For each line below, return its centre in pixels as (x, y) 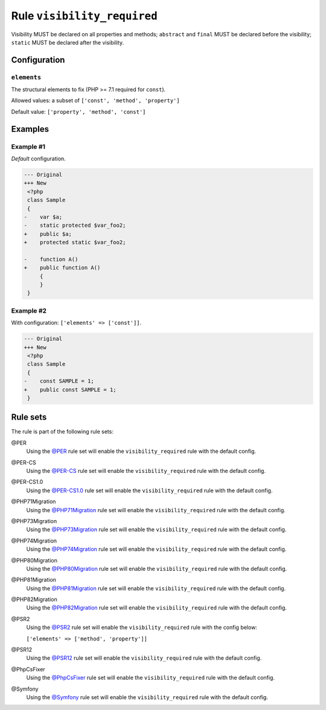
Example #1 (28, 146)
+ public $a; (48, 234)
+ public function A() (62, 268)
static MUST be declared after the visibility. (68, 42)
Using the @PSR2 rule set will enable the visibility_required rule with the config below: (142, 627)
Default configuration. (38, 159)
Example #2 (29, 310)
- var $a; (43, 217)
